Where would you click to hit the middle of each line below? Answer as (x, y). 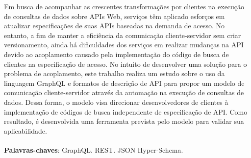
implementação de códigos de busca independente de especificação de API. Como (126, 111)
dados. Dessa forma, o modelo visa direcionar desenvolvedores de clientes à (116, 102)
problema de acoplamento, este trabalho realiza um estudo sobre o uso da (114, 73)
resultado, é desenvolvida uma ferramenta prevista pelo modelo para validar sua (124, 121)
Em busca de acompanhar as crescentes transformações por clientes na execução (124, 6)
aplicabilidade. (25, 130)
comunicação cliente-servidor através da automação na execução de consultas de (124, 92)
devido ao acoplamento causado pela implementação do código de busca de (116, 54)
